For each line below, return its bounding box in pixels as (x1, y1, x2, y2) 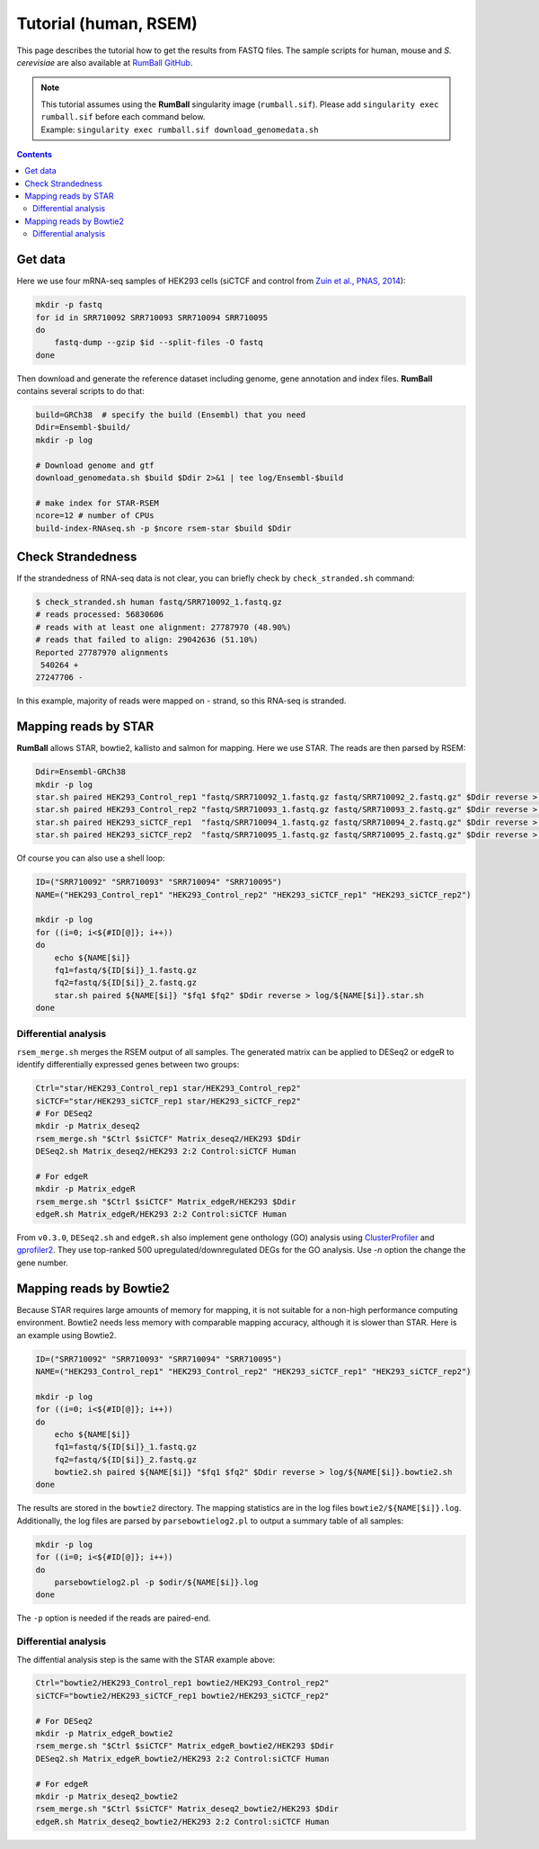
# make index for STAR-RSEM (35, 497, 159, 508)
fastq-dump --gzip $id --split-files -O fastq (54, 337, 264, 348)
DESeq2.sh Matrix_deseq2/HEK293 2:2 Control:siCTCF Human (35, 1147, 296, 1157)
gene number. (16, 1257, 69, 1268)
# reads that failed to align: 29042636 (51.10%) (35, 635, 259, 645)
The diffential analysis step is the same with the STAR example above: (16, 1654, 276, 1665)
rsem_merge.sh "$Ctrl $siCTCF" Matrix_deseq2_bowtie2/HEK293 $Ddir (35, 1804, 340, 1814)
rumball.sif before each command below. (40, 112, 206, 122)
